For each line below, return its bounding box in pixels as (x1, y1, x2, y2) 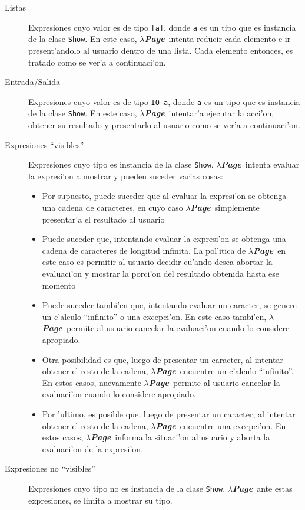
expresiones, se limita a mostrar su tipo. (28, 493, 173, 506)
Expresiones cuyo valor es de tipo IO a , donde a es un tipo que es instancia (28, 95, 300, 107)
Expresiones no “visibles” (5, 462, 95, 475)
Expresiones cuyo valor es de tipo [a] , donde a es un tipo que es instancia (28, 21, 296, 33)
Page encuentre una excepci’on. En (155, 419, 286, 431)
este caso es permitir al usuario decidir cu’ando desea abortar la (42, 256, 273, 268)
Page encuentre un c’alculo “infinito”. (155, 365, 294, 377)
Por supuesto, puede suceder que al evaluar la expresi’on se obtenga (42, 189, 287, 202)
